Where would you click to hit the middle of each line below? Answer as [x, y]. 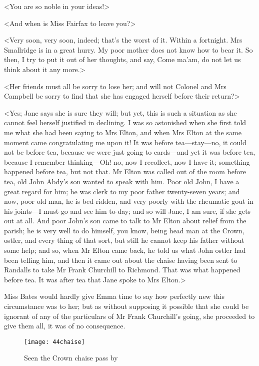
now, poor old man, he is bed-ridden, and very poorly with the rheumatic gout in [129, 201]
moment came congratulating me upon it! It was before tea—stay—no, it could [125, 142]
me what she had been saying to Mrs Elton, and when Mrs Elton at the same [123, 132]
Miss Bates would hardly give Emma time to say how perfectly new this [114, 296]
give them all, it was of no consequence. [65, 326]
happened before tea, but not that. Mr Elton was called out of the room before [125, 171]
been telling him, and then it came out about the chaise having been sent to [121, 260]
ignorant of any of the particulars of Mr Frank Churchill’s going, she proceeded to [129, 316]
